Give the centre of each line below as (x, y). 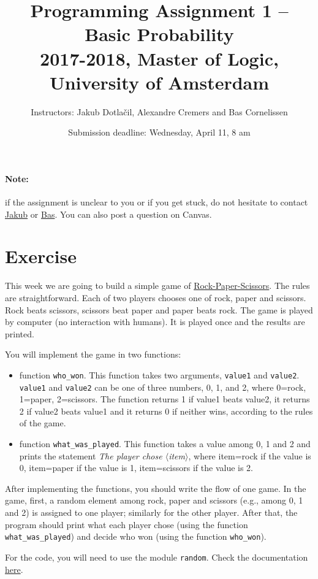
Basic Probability (159, 34)
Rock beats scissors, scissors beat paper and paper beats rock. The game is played (159, 309)
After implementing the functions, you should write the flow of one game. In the (156, 488)
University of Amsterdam (159, 82)
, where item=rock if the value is (250, 455)
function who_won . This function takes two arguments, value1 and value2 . (159, 374)
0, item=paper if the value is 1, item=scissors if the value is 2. (136, 468)
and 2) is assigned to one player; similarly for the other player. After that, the (151, 512)
